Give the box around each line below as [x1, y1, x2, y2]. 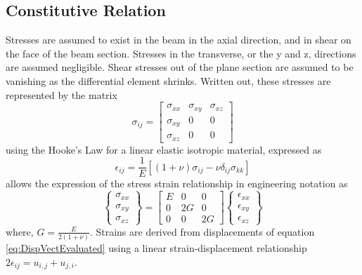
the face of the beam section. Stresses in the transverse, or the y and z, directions [6, 46, 356, 60]
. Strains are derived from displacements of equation [89, 224, 315, 239]
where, [6, 224, 34, 239]
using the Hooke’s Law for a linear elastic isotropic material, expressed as [6, 142, 322, 156]
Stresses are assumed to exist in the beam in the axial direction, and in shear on [6, 32, 351, 47]
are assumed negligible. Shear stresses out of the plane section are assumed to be [6, 60, 354, 74]
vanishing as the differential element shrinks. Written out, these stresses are [6, 73, 331, 88]
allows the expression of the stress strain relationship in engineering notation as [6, 176, 348, 191]
